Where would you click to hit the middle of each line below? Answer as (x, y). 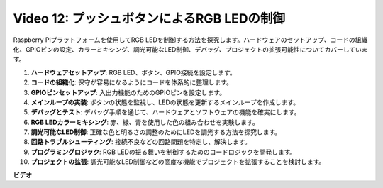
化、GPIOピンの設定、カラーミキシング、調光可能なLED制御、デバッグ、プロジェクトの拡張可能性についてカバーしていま (190, 49)
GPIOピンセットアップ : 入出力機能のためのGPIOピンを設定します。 (128, 92)
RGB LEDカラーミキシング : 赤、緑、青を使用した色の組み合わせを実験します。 (145, 122)
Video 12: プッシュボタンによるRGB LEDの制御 (149, 18)
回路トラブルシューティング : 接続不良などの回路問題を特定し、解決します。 (141, 142)
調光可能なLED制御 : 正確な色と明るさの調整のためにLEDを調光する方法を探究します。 (156, 132)
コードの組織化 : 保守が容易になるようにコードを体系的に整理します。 (132, 82)
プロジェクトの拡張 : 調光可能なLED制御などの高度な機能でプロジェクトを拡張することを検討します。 (178, 162)
